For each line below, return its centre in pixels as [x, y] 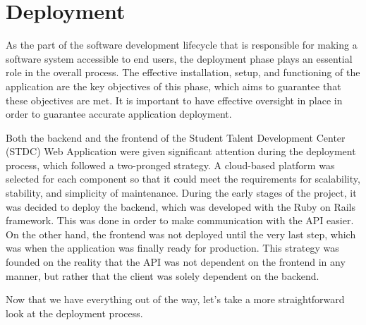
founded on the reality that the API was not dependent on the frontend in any [176, 262]
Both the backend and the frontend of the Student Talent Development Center [176, 137]
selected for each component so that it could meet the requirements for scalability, [183, 179]
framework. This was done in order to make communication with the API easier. [180, 220]
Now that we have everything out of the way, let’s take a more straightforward [175, 299]
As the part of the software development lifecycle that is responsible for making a [182, 45]
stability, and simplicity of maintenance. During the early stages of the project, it [181, 193]
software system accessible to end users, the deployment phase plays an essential [179, 58]
